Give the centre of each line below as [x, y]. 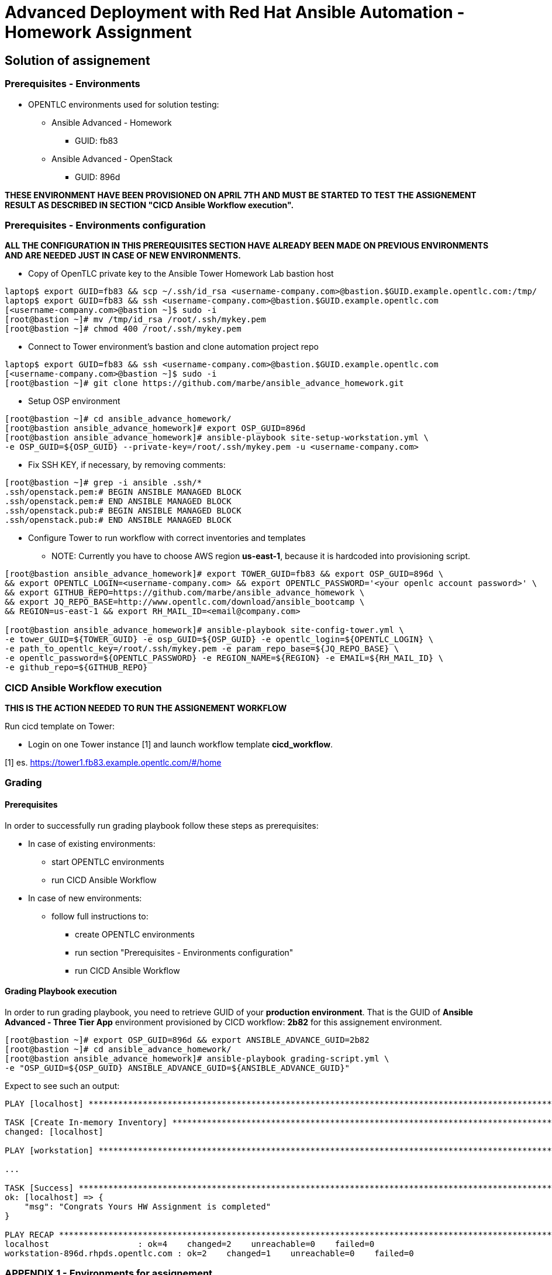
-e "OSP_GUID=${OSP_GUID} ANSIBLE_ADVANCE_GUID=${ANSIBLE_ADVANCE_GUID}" [177, 1068]
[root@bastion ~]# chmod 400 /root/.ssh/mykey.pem [123, 329]
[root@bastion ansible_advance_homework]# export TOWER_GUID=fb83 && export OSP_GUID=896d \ [224, 574]
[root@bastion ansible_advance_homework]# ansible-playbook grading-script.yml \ [197, 1058]
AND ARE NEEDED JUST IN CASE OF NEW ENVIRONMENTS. [123, 256]
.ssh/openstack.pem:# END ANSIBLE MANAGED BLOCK [118, 502]
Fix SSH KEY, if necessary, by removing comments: [127, 465]
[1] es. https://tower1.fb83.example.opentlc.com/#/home [113, 763]
